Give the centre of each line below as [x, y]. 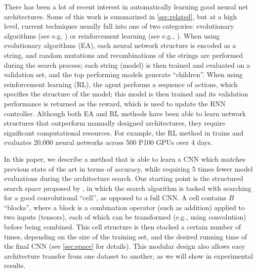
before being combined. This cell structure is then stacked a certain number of [123, 227]
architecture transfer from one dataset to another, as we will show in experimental [128, 255]
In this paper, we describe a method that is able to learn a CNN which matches [125, 159]
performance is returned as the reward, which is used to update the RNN [115, 103]
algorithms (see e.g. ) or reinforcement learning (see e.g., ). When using [112, 35]
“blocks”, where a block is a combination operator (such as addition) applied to [124, 207]
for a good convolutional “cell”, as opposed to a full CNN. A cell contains [115, 198]
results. [15, 265]
